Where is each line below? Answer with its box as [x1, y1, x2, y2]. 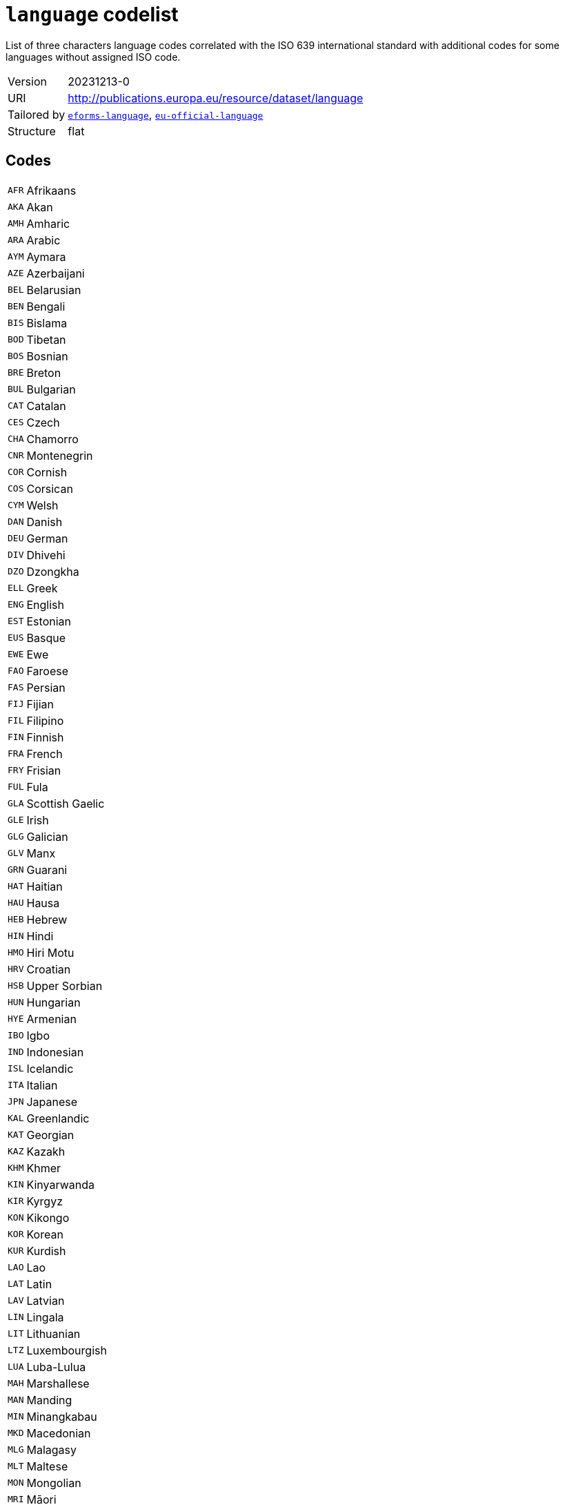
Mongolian [26, 1475, 81, 1490]
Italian [26, 1078, 58, 1092]
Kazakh [26, 1144, 66, 1158]
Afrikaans [26, 183, 77, 197]
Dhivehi [26, 547, 66, 562]
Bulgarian [26, 382, 76, 396]
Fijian [26, 697, 54, 711]
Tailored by [8, 107, 66, 122]
